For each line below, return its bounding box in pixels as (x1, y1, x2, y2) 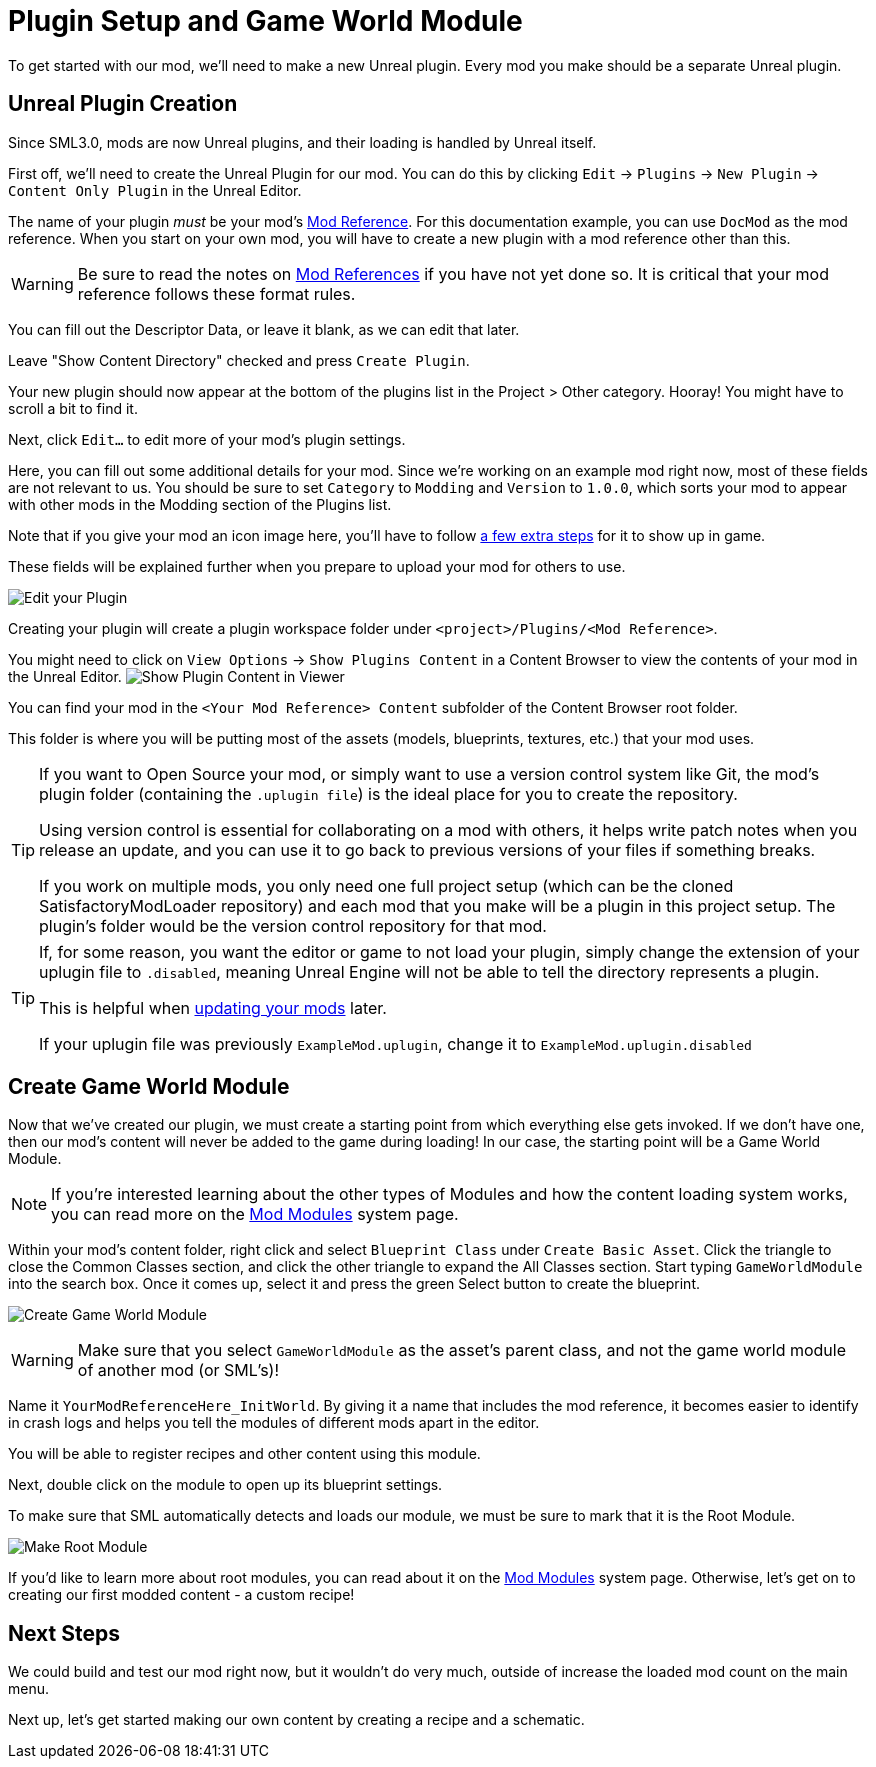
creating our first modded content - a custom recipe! (8, 1586, 355, 1604)
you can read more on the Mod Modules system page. (51, 1204, 459, 1225)
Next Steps (8, 1620, 120, 1646)
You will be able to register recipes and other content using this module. (8, 1445, 481, 1463)
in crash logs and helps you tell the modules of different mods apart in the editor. (8, 1414, 540, 1432)
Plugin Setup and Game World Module (8, 4, 523, 38)
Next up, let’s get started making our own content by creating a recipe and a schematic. (8, 1711, 585, 1729)
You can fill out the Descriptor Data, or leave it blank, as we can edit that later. (8, 320, 520, 338)
